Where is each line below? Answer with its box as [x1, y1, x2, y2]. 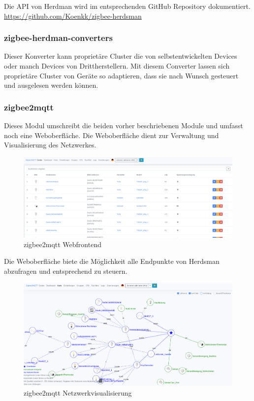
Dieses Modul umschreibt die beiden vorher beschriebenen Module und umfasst [4, 120, 243, 130]
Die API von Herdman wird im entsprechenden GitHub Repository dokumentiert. [4, 1, 251, 11]
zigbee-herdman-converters [4, 32, 113, 44]
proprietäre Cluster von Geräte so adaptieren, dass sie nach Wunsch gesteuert [4, 70, 239, 80]
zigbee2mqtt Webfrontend [24, 239, 101, 250]
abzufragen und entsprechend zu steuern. [4, 265, 127, 276]
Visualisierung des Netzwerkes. [4, 140, 96, 150]
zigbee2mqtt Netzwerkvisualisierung [24, 387, 132, 398]
